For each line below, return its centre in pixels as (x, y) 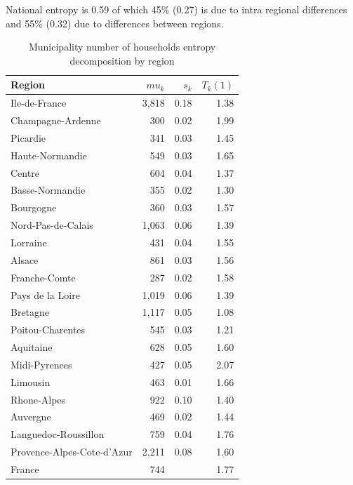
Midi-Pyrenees (41, 364)
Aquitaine (32, 347)
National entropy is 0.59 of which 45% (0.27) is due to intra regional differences (176, 9)
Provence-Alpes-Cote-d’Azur (72, 452)
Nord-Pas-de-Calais (52, 225)
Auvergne (31, 417)
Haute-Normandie (49, 155)
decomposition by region (122, 60)
